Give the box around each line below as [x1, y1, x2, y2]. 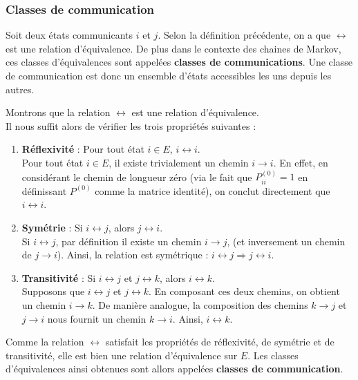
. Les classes [247, 348, 299, 362]
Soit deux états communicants [6, 28, 133, 42]
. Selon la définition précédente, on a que [158, 28, 331, 42]
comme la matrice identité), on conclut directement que [95, 183, 330, 198]
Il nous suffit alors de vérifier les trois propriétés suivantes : [6, 118, 256, 133]
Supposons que [21, 284, 85, 298]
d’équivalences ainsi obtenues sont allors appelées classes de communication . [6, 361, 343, 376]
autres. [6, 82, 35, 96]
